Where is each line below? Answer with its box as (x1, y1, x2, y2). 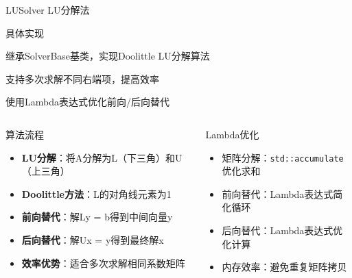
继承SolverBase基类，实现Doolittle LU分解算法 (5, 49, 210, 63)
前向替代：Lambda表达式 (222, 186, 333, 201)
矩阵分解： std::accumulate (222, 150, 344, 164)
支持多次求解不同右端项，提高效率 (5, 71, 159, 86)
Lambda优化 (205, 127, 259, 141)
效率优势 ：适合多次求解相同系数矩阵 (21, 255, 185, 270)
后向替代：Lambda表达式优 (222, 223, 343, 237)
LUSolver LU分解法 (5, 3, 90, 16)
